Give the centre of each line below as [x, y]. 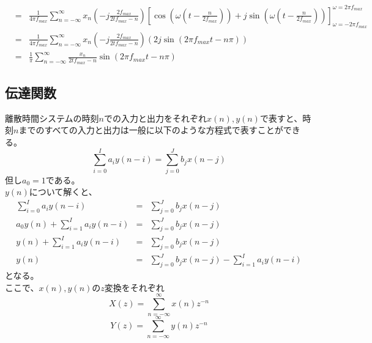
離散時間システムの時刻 [52, 118]
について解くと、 [63, 192]
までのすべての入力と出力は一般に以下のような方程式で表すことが [151, 130]
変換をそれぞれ [134, 287]
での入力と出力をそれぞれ [155, 118]
